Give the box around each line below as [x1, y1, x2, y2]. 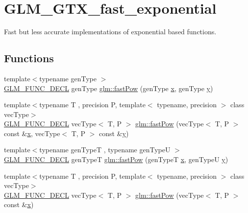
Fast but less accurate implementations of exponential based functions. [4, 26, 217, 37]
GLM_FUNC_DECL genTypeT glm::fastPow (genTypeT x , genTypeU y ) [4, 154, 228, 165]
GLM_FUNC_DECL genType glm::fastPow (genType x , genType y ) [4, 83, 213, 93]
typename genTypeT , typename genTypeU [39, 144, 171, 155]
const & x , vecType [4, 128, 60, 138]
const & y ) [99, 128, 129, 138]
